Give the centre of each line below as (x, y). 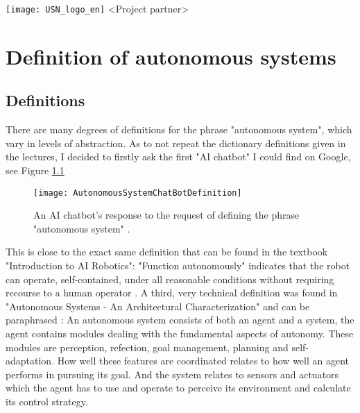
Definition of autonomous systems (171, 56)
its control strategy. (47, 401)
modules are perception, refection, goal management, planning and (147, 347)
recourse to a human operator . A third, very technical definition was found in (172, 293)
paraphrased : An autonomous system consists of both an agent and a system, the (180, 320)
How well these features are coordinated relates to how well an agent (203, 361)
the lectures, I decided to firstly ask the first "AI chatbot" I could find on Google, (178, 157)
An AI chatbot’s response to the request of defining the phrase (166, 215)
